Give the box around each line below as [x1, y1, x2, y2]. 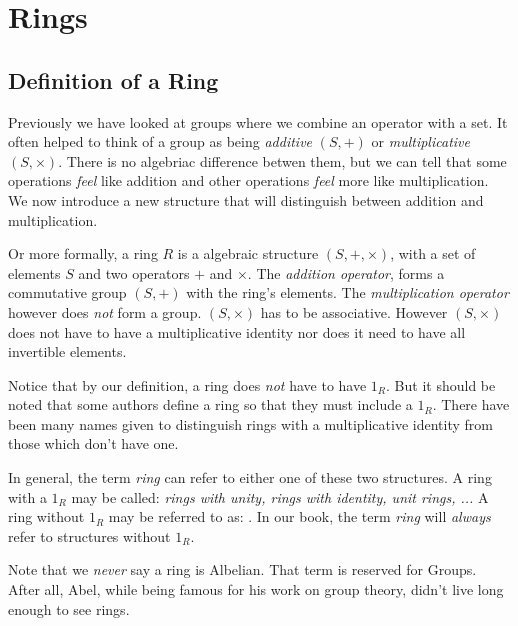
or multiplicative [371, 131, 470, 152]
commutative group [8, 282, 127, 303]
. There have [432, 394, 510, 415]
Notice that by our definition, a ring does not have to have [8, 374, 367, 395]
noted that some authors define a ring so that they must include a [8, 394, 413, 415]
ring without [8, 506, 85, 527]
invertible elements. [8, 341, 127, 362]
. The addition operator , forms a [247, 262, 445, 283]
